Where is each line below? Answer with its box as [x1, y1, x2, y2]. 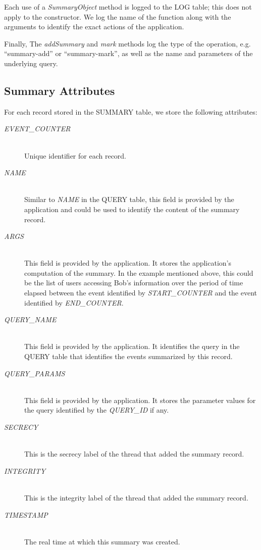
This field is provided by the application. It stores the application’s [24, 258, 231, 268]
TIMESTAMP [4, 509, 48, 520]
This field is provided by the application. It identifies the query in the [24, 341, 240, 352]
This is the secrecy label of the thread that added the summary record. [24, 448, 244, 459]
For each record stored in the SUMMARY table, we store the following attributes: [4, 106, 257, 117]
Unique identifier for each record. [24, 150, 127, 161]
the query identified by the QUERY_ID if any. [24, 405, 169, 415]
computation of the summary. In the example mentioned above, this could [24, 267, 253, 278]
